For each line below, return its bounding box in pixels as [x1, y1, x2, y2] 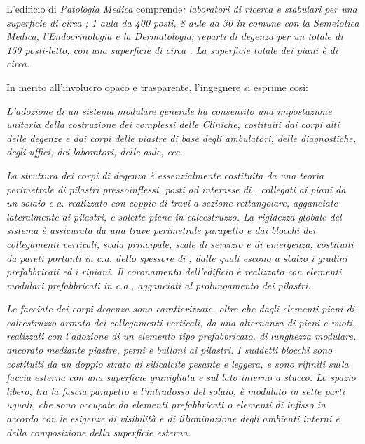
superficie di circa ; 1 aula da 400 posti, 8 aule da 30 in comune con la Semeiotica [6, 15, 359, 29]
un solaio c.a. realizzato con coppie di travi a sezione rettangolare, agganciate [6, 195, 338, 210]
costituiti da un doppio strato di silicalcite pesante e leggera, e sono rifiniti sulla [6, 356, 349, 370]
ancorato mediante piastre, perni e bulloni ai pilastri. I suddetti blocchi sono [6, 342, 333, 357]
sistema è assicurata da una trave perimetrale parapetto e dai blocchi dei [6, 223, 316, 237]
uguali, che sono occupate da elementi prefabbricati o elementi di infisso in [6, 397, 326, 412]
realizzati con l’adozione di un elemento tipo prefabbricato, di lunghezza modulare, [6, 328, 357, 343]
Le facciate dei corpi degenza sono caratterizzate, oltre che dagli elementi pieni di [6, 301, 354, 316]
